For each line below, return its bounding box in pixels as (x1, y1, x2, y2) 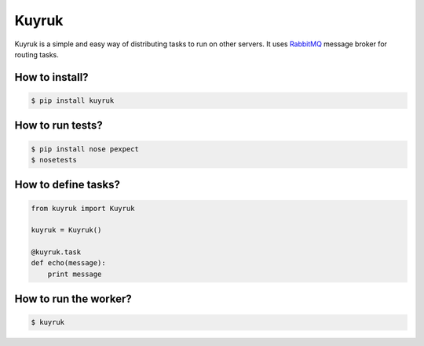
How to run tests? (14, 118, 103, 133)
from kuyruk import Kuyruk (31, 204, 135, 213)
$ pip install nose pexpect (31, 144, 139, 153)
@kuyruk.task (31, 248, 82, 257)
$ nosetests (31, 155, 78, 164)
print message (47, 269, 102, 279)
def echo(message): (31, 259, 106, 268)
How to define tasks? (14, 178, 121, 191)
